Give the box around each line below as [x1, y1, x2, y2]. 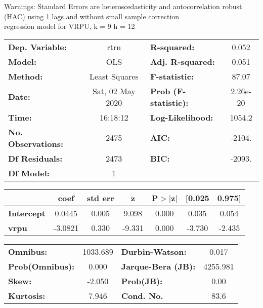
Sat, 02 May [92, 85, 136, 97]
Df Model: [8, 167, 50, 179]
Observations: [8, 137, 64, 149]
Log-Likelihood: [150, 111, 213, 123]
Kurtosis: [8, 289, 46, 301]
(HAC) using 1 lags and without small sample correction [4, 11, 180, 21]
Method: [8, 70, 43, 82]
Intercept [8, 207, 46, 219]
